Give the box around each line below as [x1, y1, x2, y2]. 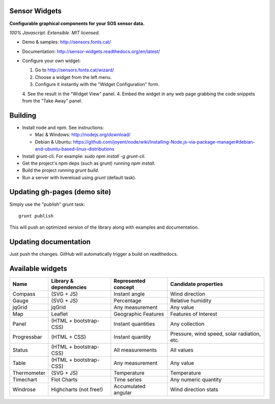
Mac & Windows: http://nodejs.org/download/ [35, 131, 131, 138]
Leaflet [51, 311, 68, 318]
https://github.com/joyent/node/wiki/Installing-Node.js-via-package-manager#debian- [73, 139, 255, 145]
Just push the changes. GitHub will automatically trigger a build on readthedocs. [9, 251, 178, 257]
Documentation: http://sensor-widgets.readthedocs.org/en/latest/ [22, 48, 160, 55]
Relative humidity [170, 297, 211, 304]
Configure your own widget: [22, 58, 81, 64]
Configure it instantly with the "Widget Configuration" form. [35, 82, 160, 88]
